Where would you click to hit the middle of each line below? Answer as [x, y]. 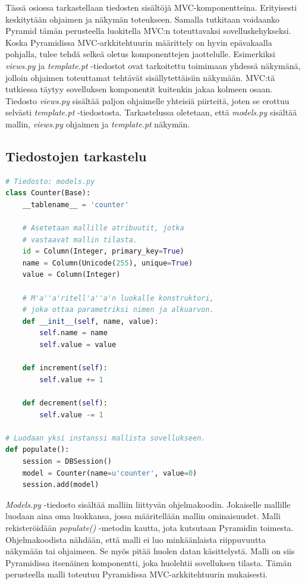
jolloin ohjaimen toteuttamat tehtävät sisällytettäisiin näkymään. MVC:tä [140, 77]
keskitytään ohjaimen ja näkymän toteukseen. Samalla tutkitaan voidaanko [143, 19]
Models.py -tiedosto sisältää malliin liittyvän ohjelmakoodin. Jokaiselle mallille [148, 504]
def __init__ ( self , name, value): [90, 321]
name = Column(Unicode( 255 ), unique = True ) [108, 263]
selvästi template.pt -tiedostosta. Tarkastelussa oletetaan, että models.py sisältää [151, 112]
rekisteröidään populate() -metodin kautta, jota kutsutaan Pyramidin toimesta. [150, 527]
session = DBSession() [67, 461]
